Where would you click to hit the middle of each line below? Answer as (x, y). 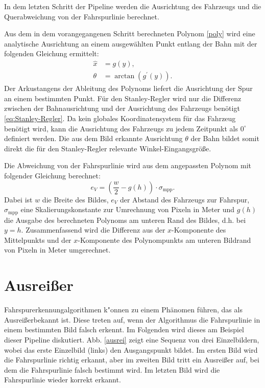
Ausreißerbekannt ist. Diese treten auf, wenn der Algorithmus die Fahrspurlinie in (132, 319)
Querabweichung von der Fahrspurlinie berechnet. (82, 16)
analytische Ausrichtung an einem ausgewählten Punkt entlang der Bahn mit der (131, 43)
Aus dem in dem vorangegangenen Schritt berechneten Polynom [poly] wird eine (130, 33)
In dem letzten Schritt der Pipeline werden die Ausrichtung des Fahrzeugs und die (133, 6)
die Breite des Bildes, (75, 199)
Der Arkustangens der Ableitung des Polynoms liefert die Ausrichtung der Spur (128, 88)
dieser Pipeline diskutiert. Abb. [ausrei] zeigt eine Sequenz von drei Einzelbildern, (132, 339)
